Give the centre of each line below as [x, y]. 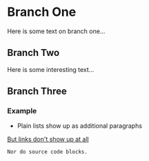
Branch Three [37, 92]
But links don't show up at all [48, 140]
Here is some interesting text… [51, 69]
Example [22, 111]
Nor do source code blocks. [48, 152]
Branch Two [33, 53]
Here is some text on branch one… [56, 31]
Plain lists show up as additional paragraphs [80, 126]
